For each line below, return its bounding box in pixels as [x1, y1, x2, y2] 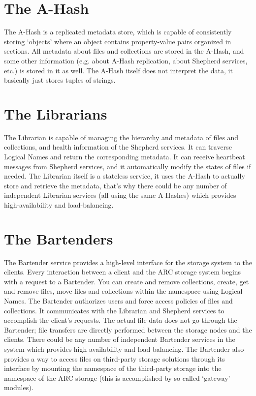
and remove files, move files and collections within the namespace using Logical [4, 286, 243, 296]
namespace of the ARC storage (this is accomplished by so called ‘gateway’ [4, 372, 230, 383]
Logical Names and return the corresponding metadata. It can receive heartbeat [4, 152, 245, 161]
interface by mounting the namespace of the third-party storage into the [4, 363, 222, 373]
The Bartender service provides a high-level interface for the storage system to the [4, 257, 253, 267]
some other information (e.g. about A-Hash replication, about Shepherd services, [4, 55, 248, 65]
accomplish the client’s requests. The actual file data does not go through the [4, 315, 237, 325]
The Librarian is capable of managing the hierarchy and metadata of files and [4, 132, 239, 142]
